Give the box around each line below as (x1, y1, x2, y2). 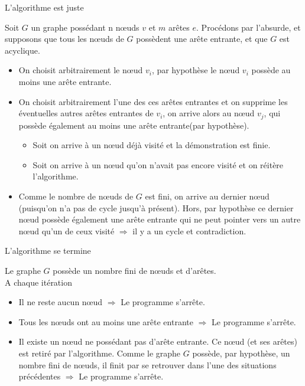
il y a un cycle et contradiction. (132, 224, 246, 237)
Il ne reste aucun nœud (18, 296, 103, 308)
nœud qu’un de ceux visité (18, 224, 115, 237)
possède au (251, 64, 291, 76)
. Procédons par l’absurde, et (196, 21, 301, 33)
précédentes (18, 370, 61, 382)
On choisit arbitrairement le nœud (18, 64, 143, 76)
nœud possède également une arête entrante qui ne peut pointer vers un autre (18, 213, 301, 225)
